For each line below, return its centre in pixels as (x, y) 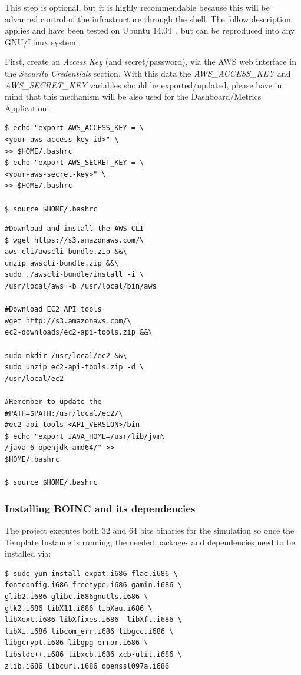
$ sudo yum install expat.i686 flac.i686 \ (91, 573)
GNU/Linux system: (42, 42)
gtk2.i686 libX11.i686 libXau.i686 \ (79, 608)
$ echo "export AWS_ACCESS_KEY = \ (75, 128)
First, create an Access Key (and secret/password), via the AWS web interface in (151, 62)
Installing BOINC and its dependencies (100, 508)
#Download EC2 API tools (53, 310)
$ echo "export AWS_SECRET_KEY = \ (75, 163)
